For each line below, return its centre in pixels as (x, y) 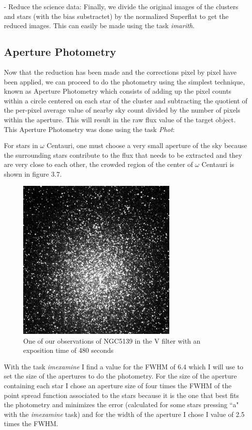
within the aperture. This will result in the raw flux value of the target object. (120, 119)
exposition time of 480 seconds (68, 350)
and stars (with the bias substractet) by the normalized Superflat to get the (116, 16)
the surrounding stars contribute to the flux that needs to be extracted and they (123, 155)
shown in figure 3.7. (33, 174)
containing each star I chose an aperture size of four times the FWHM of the (118, 385)
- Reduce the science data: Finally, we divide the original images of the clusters (121, 6)
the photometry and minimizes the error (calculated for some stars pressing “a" (121, 405)
